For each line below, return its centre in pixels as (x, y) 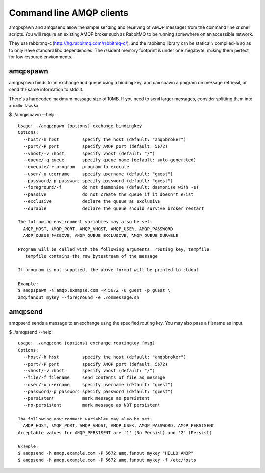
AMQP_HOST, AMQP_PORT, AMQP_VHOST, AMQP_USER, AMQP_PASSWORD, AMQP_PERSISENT (119, 426)
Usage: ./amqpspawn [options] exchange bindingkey (80, 126)
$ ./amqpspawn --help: (33, 114)
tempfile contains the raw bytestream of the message (92, 256)
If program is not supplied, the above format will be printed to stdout (108, 270)
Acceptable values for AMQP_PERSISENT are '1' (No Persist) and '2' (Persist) (115, 433)
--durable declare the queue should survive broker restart (113, 208)
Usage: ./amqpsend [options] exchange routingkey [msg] (86, 343)
